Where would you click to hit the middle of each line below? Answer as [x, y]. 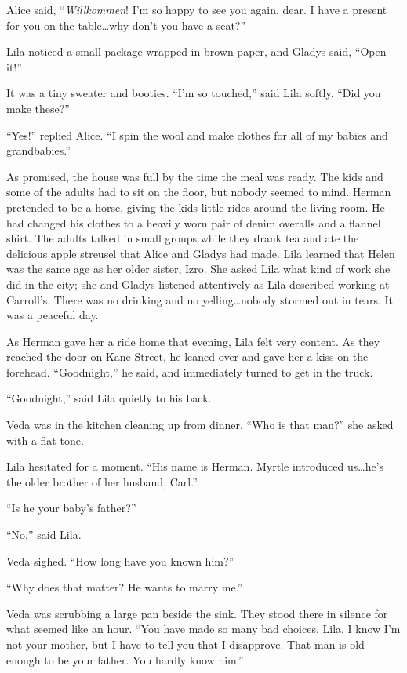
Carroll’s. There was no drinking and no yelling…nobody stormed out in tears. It [200, 299]
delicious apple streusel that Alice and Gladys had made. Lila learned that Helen [201, 253]
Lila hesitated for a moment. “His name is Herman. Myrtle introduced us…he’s [195, 466]
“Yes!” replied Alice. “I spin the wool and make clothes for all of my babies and [197, 135]
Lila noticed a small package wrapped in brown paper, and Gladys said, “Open [196, 51]
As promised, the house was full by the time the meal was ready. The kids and [195, 176]
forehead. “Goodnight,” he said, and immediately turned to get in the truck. [190, 371]
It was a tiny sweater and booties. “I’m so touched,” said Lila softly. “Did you [194, 93]
